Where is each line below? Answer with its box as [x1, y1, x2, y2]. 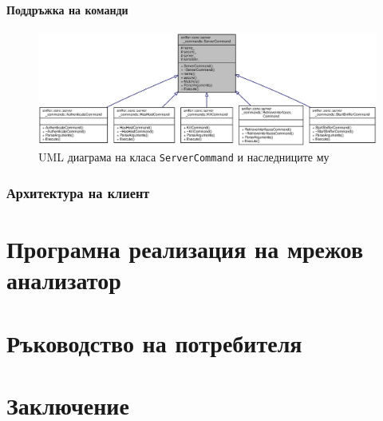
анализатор [6, 264, 121, 296]
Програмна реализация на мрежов [6, 232, 364, 265]
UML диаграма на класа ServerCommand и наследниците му [38, 149, 330, 165]
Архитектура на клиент [6, 182, 150, 202]
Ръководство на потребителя [6, 326, 302, 359]
